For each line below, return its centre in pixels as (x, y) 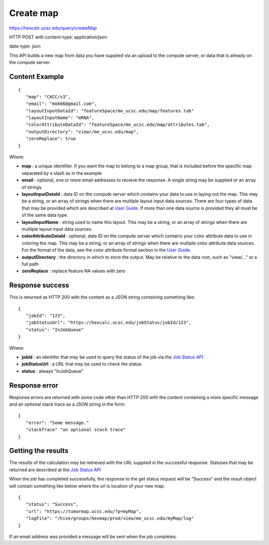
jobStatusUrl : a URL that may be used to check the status (82, 364)
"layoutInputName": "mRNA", (60, 118)
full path (30, 264)
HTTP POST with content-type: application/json (58, 37)
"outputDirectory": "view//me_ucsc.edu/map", (82, 132)
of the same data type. (45, 215)
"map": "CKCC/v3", (48, 97)
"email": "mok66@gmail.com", (61, 104)
